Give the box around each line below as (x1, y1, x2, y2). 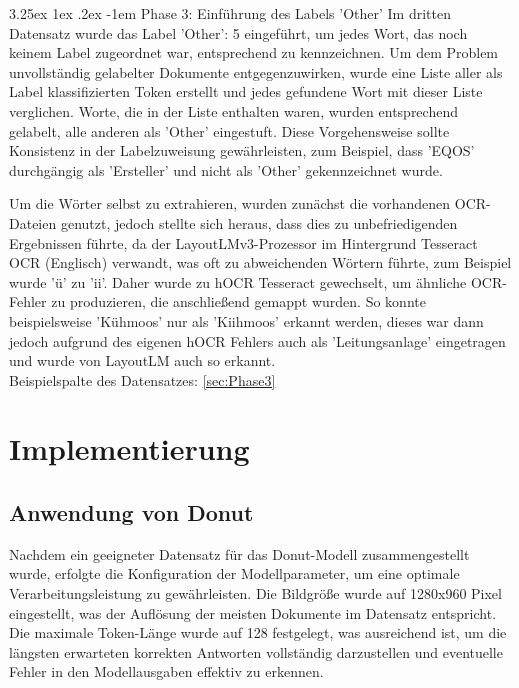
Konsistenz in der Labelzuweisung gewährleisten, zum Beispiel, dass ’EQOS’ (9, 140, 475, 161)
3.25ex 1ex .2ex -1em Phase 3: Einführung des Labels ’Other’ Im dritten (9, 3, 451, 23)
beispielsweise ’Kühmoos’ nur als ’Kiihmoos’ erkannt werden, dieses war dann (9, 310, 484, 331)
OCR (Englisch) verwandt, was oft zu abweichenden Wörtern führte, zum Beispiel (9, 252, 512, 273)
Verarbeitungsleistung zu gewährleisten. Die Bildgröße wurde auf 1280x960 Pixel (9, 583, 502, 604)
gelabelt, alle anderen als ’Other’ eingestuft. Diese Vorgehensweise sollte (9, 120, 450, 141)
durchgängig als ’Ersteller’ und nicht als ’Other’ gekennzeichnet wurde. (9, 159, 443, 180)
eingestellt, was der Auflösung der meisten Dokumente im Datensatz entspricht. (9, 602, 497, 623)
